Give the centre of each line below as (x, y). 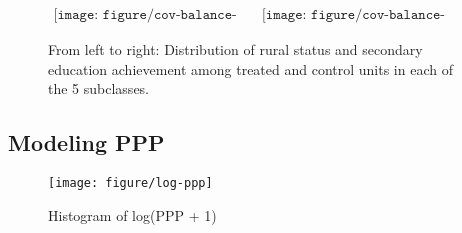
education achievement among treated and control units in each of (250, 68)
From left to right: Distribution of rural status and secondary (235, 49)
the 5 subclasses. (99, 88)
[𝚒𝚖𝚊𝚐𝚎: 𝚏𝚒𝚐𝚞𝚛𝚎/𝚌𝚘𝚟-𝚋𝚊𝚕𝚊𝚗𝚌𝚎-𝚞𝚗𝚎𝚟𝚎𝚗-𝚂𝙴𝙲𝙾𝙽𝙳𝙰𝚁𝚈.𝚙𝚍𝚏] (353, 15)
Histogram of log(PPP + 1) (132, 214)
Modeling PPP (86, 142)
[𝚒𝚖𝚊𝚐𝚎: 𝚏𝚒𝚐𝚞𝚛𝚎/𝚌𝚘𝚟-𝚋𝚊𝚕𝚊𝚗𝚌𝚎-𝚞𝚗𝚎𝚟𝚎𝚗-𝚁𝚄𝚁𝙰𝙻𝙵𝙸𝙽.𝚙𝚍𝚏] (145, 15)
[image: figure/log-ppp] (130, 183)
